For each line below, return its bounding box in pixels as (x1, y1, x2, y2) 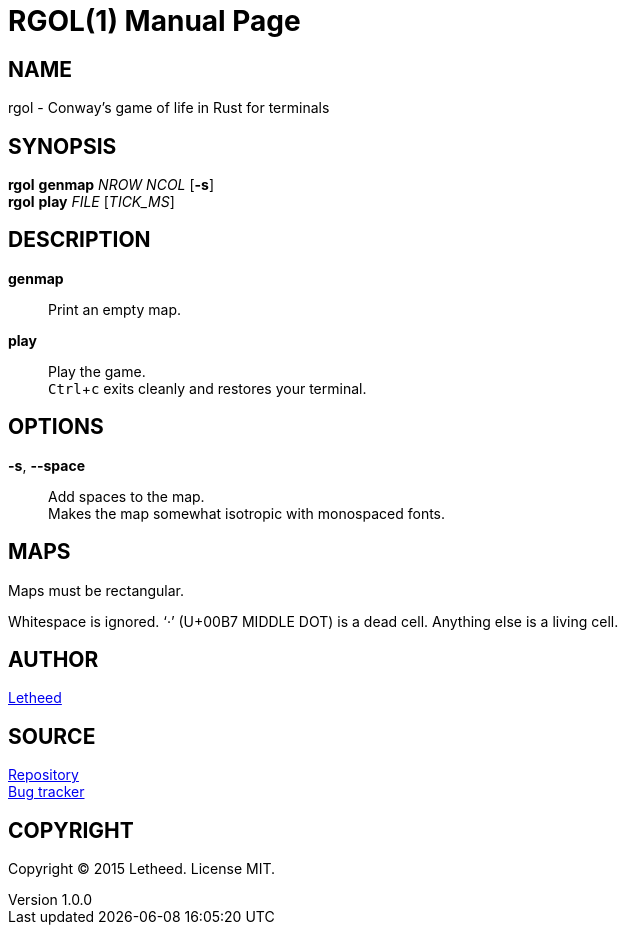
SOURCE (8, 723, 96, 749)
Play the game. (48, 362, 146, 380)
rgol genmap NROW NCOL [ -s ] (8, 176, 215, 194)
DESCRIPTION (8, 227, 151, 253)
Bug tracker (8, 783, 85, 801)
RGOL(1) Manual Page (8, 4, 301, 38)
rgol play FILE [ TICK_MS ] (8, 193, 175, 211)
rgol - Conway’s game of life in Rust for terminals (8, 99, 330, 117)
